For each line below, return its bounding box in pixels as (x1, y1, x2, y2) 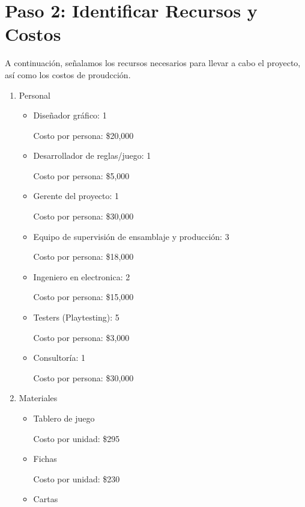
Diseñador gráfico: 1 (33, 109, 107, 121)
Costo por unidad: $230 (33, 472, 120, 485)
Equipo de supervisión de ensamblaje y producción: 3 (33, 230, 229, 242)
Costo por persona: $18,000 (33, 250, 134, 263)
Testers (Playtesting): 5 (33, 311, 119, 324)
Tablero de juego (33, 412, 95, 424)
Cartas (33, 493, 58, 505)
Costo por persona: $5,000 (33, 169, 130, 182)
